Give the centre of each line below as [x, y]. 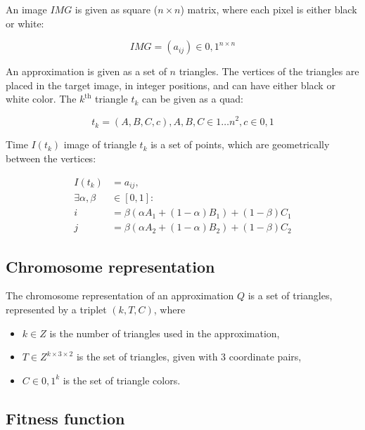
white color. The [41, 99]
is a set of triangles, [290, 295]
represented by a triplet [56, 310]
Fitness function [65, 418]
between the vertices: [51, 158]
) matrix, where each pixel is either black [269, 9]
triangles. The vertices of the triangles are [269, 71]
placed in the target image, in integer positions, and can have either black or [171, 85]
